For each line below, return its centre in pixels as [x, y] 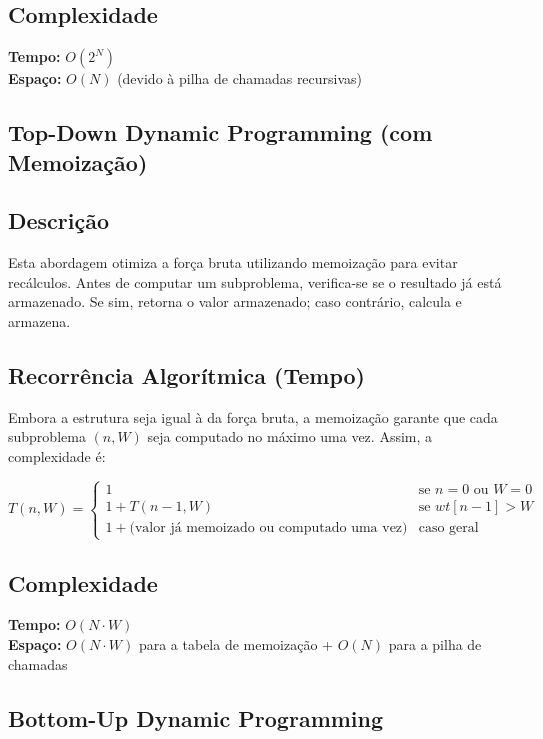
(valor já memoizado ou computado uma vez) [268, 527]
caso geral [448, 527]
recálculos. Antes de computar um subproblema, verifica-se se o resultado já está [255, 281]
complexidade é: [57, 455]
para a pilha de [435, 643]
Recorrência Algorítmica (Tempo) [186, 374]
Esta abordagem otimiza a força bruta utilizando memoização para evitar [233, 262]
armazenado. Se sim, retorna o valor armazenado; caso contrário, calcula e [235, 301]
